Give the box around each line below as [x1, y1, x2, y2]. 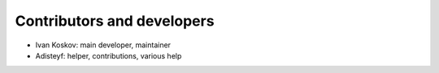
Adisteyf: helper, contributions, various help [35, 51, 182, 60]
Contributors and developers [15, 12, 215, 30]
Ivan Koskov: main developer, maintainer [35, 40, 171, 50]
